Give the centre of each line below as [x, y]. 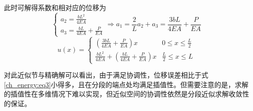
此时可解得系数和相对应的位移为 [55, 7]
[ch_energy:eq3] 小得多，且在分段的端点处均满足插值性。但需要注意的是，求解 [126, 84]
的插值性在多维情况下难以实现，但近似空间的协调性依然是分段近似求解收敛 [123, 94]
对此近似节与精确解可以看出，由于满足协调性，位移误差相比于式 [106, 75]
